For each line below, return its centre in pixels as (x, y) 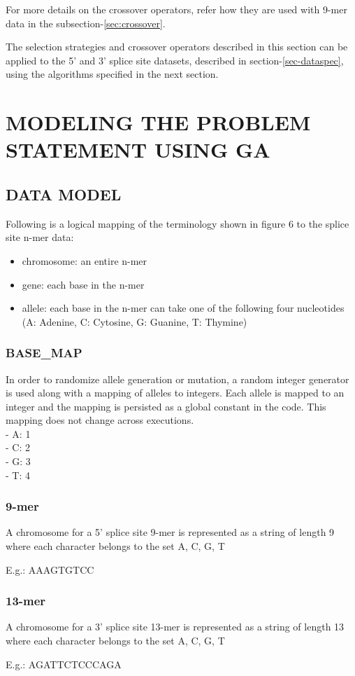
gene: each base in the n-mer (83, 284)
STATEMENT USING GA (138, 150)
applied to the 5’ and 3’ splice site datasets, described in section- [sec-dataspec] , (175, 60)
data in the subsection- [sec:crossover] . (86, 23)
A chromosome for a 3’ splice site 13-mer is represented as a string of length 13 (175, 627)
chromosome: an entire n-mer (85, 260)
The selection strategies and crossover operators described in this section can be (177, 47)
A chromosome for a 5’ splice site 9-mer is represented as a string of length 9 (170, 532)
